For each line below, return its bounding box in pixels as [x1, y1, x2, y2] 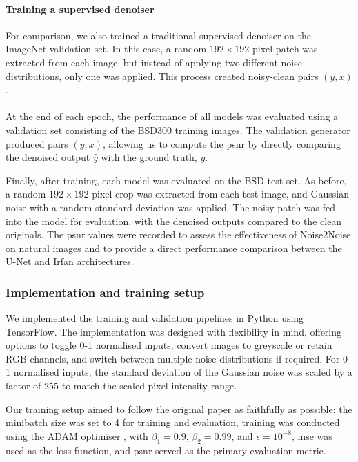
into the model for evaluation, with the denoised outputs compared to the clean [6, 213, 342, 228]
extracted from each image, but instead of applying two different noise [6, 55, 302, 69]
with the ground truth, [101, 150, 197, 164]
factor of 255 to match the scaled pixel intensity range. [6, 378, 237, 393]
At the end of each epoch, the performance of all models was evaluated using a [6, 109, 339, 124]
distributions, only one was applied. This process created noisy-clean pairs [6, 68, 319, 83]
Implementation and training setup [6, 283, 205, 300]
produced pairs [6, 136, 68, 151]
